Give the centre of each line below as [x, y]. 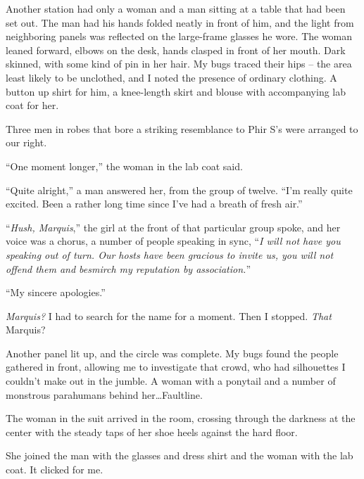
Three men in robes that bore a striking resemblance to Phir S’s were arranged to [182, 128]
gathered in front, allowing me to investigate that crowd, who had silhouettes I [176, 367]
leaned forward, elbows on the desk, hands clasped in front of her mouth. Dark [176, 50]
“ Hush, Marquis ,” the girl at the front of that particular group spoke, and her [173, 227]
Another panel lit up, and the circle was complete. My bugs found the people [172, 353]
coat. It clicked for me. [55, 470]
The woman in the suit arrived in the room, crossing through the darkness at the [181, 418]
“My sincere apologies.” [56, 292]
